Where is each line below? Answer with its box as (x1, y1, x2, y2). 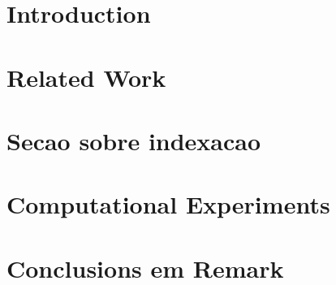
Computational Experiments (6, 188, 330, 221)
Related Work (6, 60, 166, 93)
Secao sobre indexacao (6, 123, 261, 157)
